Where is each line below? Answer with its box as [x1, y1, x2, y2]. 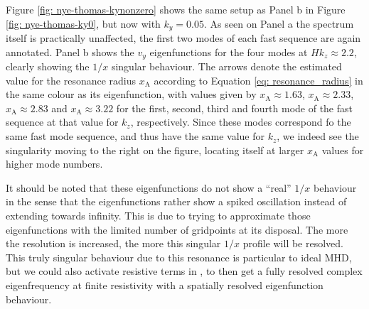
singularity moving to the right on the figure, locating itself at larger [6, 142, 304, 157]
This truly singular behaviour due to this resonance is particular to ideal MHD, [6, 249, 352, 264]
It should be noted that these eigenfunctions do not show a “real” [6, 180, 292, 195]
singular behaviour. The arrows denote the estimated [111, 59, 342, 74]
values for [321, 142, 364, 157]
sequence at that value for [6, 114, 119, 129]
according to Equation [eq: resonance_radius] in [154, 72, 363, 87]
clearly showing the [6, 59, 90, 74]
